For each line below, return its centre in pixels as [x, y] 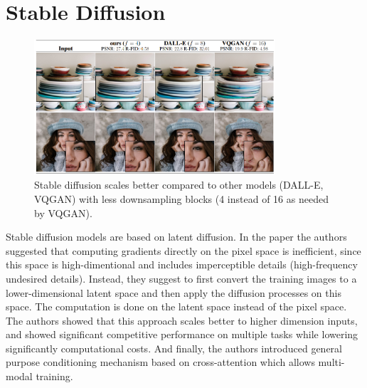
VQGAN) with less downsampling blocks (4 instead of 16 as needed [181, 198]
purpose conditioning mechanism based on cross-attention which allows [160, 362]
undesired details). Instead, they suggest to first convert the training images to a [181, 278]
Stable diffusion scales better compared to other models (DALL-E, [179, 185]
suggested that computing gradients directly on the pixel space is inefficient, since [183, 250]
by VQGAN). [63, 213]
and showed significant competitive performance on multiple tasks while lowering [182, 334]
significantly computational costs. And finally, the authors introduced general [174, 348]
